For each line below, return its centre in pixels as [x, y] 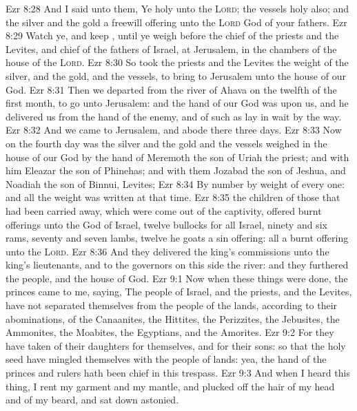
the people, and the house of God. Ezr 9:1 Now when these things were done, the [177, 278]
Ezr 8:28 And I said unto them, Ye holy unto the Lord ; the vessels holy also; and [177, 8]
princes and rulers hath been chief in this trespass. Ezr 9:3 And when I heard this [178, 373]
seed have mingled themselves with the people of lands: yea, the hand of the [166, 359]
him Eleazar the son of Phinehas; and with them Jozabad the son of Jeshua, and [176, 170]
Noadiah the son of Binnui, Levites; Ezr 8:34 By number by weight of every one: [175, 183]
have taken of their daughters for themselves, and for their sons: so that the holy [176, 345]
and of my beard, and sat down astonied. [92, 400]
